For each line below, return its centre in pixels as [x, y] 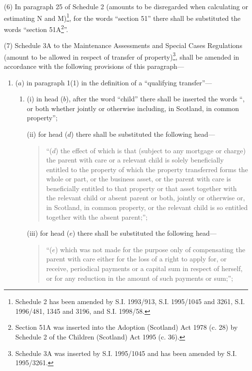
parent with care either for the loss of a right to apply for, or [136, 259]
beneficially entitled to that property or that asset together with [142, 188]
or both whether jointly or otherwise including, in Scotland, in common [133, 108]
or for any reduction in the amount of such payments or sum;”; [140, 278]
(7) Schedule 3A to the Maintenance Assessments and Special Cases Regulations [123, 45]
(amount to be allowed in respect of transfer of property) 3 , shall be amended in [122, 56]
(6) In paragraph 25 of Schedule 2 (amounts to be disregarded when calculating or [126, 6]
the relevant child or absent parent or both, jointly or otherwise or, [146, 198]
